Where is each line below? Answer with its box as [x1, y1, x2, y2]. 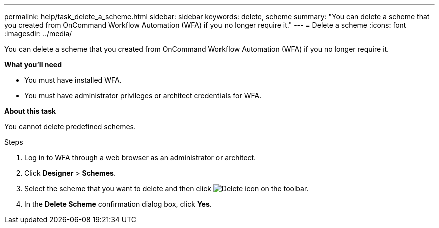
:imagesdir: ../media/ [4, 29, 72, 38]
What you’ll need [4, 60, 62, 69]
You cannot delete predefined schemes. [4, 122, 136, 131]
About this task [4, 107, 56, 115]
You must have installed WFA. [24, 76, 122, 84]
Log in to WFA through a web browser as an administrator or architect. [24, 153, 256, 162]
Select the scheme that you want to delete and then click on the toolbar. [24, 184, 309, 193]
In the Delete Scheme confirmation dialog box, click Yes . [24, 200, 212, 208]
